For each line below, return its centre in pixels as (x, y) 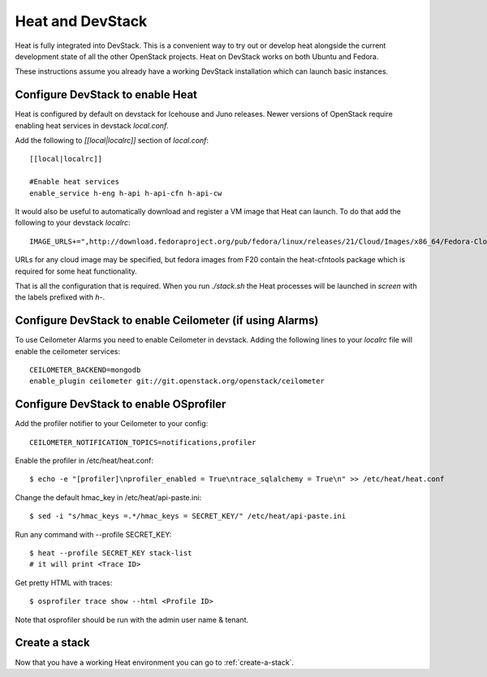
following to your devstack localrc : (73, 222)
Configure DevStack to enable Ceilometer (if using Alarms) (167, 321)
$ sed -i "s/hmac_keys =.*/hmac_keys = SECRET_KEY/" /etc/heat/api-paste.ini (188, 516)
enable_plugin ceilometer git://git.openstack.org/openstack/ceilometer (177, 381)
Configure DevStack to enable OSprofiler (121, 405)
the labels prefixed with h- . (60, 297)
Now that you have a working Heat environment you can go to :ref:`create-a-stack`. (155, 662)
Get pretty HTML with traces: (64, 582)
